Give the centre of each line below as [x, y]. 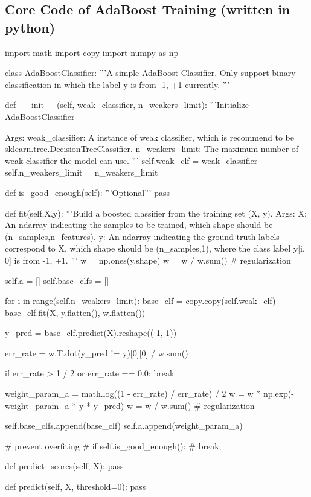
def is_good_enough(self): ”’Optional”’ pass [87, 192]
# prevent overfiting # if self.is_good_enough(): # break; [113, 445]
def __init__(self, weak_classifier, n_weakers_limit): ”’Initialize [127, 105]
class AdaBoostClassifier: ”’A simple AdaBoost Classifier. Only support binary [150, 73]
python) [30, 27]
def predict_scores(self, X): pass [64, 466]
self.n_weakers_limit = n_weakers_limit [82, 172]
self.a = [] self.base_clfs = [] [57, 280]
